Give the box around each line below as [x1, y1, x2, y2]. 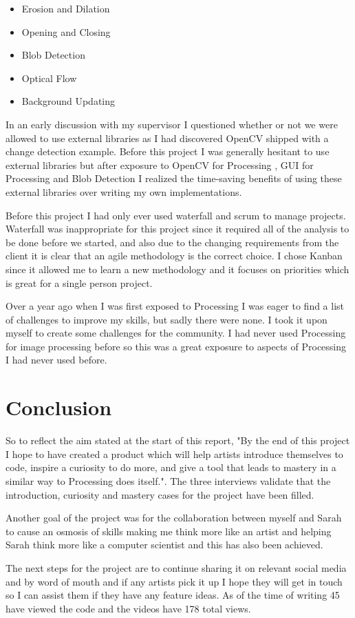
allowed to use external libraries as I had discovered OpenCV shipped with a [6, 130, 329, 145]
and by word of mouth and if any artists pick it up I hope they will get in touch [6, 574, 343, 588]
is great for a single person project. [6, 275, 153, 290]
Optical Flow [21, 70, 77, 85]
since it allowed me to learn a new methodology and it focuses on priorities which [6, 261, 349, 276]
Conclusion [6, 393, 112, 421]
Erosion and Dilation [21, 1, 110, 15]
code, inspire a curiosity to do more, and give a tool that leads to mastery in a [6, 460, 336, 475]
